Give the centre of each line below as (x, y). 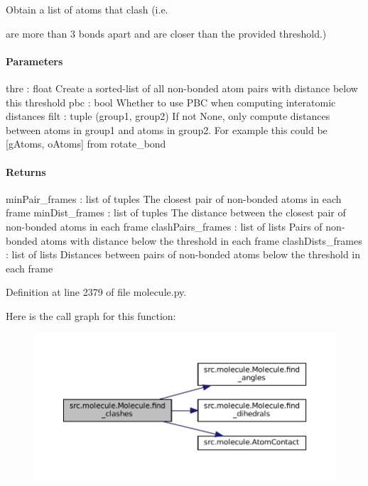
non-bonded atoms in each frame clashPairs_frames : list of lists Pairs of (164, 226)
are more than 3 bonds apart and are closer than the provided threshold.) (166, 33)
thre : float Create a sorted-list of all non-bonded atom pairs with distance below (182, 88)
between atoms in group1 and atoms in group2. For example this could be (167, 129)
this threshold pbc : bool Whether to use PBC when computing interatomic (171, 102)
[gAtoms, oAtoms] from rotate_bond (86, 144)
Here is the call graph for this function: (91, 315)
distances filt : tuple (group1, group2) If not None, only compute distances (168, 116)
